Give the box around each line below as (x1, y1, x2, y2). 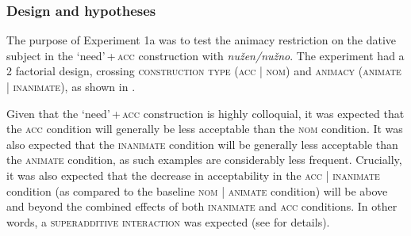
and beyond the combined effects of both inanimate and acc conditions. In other (6, 198, 398, 215)
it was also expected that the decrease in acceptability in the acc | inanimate (6, 166, 380, 183)
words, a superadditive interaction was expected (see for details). (6, 213, 330, 230)
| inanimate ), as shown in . (6, 78, 136, 94)
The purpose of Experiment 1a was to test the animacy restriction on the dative (6, 32, 397, 48)
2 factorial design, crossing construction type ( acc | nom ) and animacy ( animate (6, 63, 401, 79)
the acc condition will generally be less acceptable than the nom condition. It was (6, 120, 403, 137)
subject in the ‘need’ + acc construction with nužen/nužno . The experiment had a (6, 47, 405, 63)
